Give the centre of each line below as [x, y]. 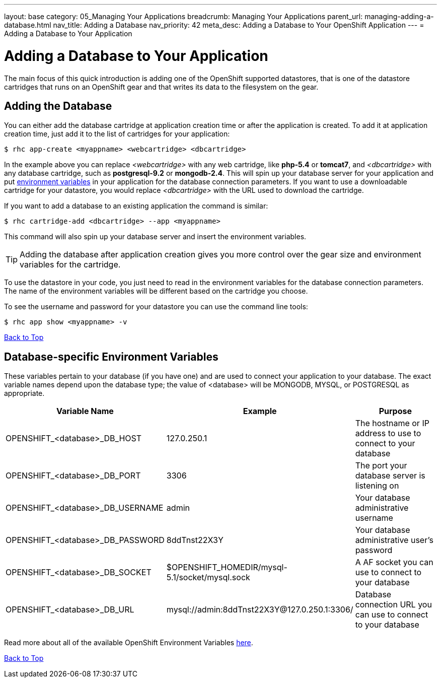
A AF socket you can [394, 562]
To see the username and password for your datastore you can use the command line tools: [156, 307]
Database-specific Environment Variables [111, 357]
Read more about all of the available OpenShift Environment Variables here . [129, 643]
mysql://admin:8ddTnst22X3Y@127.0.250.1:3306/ [260, 610]
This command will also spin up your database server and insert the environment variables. [155, 237]
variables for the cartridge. [70, 265]
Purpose [395, 411]
